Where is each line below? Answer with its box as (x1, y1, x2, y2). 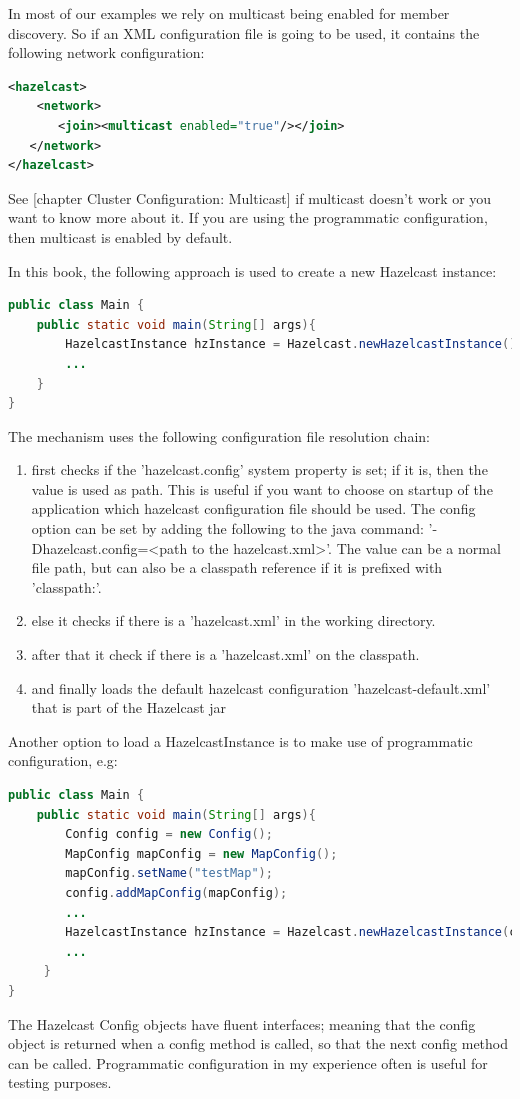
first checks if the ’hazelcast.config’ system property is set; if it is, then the (31, 459, 488, 480)
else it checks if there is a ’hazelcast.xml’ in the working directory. (31, 610, 436, 631)
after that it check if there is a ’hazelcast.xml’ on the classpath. (31, 644, 420, 665)
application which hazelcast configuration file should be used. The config (31, 498, 476, 519)
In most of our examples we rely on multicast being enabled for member (8, 3, 450, 23)
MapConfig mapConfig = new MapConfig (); (65, 846, 338, 861)
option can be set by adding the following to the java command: (31, 518, 424, 539)
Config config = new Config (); (65, 827, 273, 842)
